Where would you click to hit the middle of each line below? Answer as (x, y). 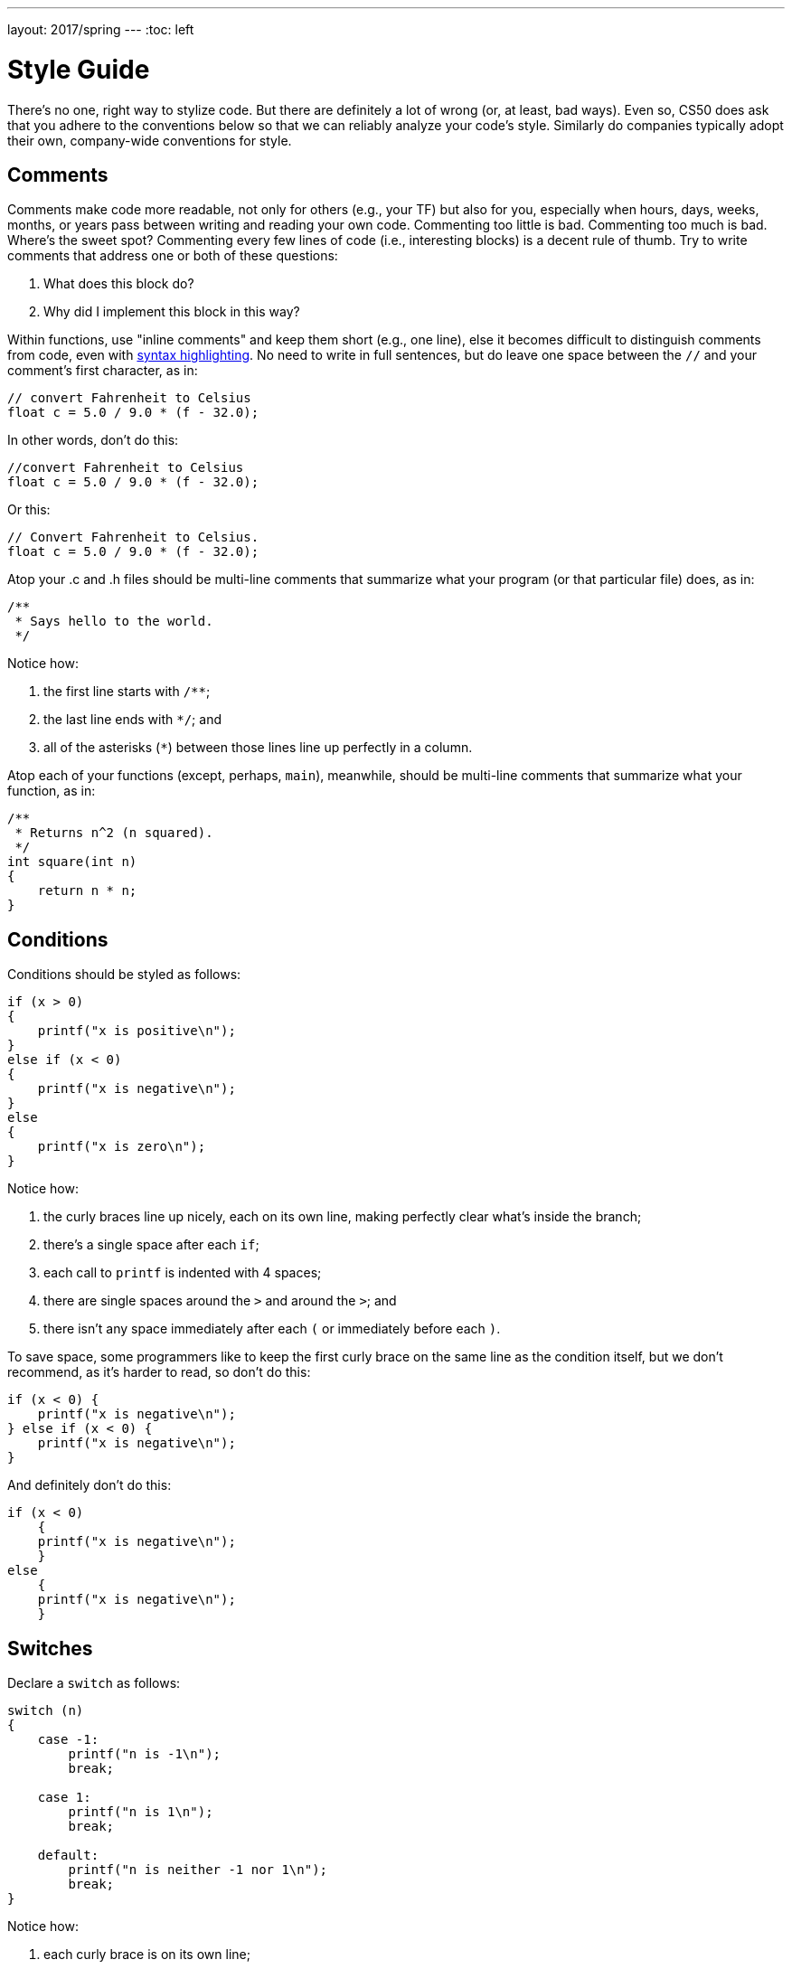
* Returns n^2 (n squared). (114, 833)
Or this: (29, 510)
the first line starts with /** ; (127, 692)
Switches (50, 1648)
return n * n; (87, 891)
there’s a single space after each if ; (151, 1245)
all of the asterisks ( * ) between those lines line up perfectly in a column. (258, 748)
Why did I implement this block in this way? (172, 312)
